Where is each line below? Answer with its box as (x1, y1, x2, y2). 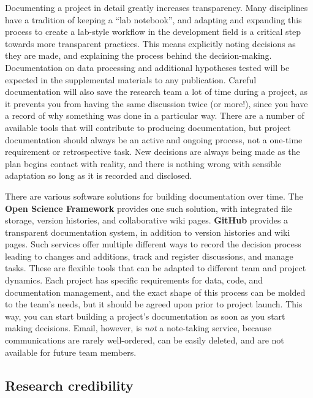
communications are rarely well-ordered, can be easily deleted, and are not (5, 334, 284, 347)
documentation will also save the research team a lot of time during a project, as (5, 85, 307, 98)
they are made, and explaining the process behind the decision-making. (5, 49, 272, 62)
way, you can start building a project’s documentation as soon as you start (5, 309, 285, 322)
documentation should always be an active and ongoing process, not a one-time (5, 133, 303, 146)
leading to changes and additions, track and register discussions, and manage (5, 249, 293, 262)
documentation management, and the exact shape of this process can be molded (5, 285, 306, 298)
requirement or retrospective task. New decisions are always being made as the (5, 145, 300, 158)
